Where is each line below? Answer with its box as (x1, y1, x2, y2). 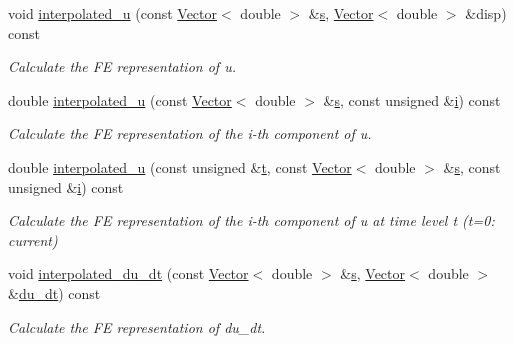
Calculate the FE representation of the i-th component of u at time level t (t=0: (8, 210, 495, 231)
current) (8, 229, 58, 250)
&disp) (465, 3, 507, 23)
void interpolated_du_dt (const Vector (8, 263, 249, 284)
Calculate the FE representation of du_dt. (8, 316, 266, 337)
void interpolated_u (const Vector (8, 3, 218, 23)
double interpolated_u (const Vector (8, 89, 232, 110)
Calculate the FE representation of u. (8, 56, 236, 77)
